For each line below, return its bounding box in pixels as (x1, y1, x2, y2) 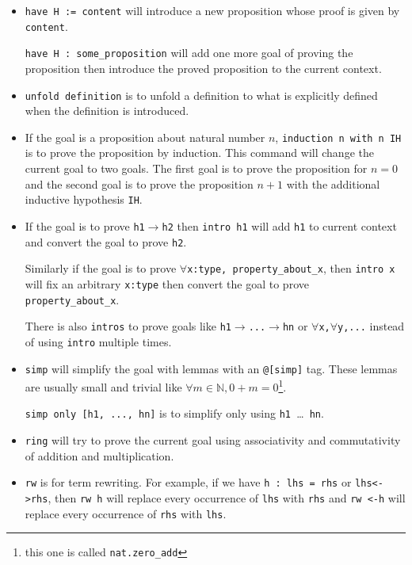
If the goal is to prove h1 (25, 217, 145, 234)
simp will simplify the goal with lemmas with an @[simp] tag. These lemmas (25, 360, 398, 376)
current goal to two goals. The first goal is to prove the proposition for (25, 160, 368, 177)
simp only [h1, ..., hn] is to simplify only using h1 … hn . (25, 405, 324, 422)
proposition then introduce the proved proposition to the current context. (25, 59, 382, 76)
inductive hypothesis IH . (25, 191, 143, 208)
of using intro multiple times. (25, 333, 172, 349)
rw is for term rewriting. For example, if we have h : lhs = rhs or (25, 474, 352, 491)
